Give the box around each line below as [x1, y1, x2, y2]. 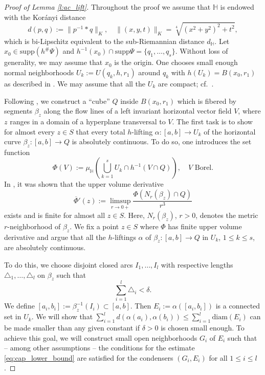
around [138, 67, 161, 77]
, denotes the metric [195, 209, 258, 220]
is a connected [215, 300, 260, 311]
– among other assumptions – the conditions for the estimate [4, 342, 195, 353]
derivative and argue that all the [4, 231, 106, 242]
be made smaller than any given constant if [4, 322, 140, 333]
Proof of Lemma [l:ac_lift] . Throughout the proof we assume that [4, 2, 211, 12]
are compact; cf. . [158, 78, 214, 89]
